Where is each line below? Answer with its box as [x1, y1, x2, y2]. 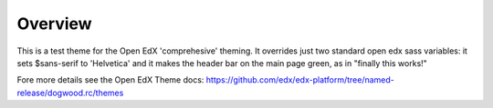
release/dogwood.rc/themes [16, 87, 124, 98]
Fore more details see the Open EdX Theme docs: [16, 74, 205, 85]
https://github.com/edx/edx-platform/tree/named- [205, 74, 394, 85]
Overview [16, 14, 92, 34]
